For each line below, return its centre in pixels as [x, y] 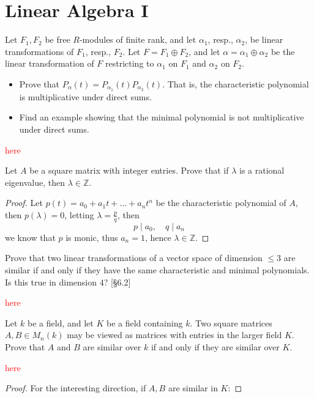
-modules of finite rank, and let [138, 39]
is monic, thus [92, 237]
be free [58, 39]
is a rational [262, 170]
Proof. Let [24, 203]
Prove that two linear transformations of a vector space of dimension [134, 258]
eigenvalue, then [35, 182]
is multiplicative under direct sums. [85, 96]
